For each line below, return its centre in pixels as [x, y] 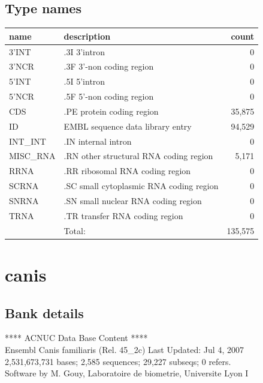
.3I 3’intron [84, 51]
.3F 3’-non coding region [109, 66]
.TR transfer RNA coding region [123, 215]
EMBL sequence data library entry [128, 126]
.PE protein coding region [111, 111]
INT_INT [28, 141]
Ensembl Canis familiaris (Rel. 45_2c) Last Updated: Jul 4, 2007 [124, 349]
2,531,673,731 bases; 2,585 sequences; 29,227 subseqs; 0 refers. [118, 361]
